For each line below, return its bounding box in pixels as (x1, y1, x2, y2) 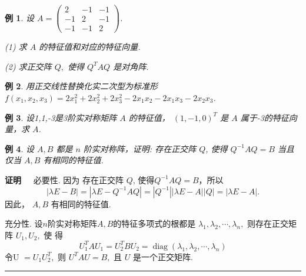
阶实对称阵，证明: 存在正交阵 (83, 142, 197, 154)
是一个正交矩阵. (132, 250, 193, 262)
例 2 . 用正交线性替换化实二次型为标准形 (5, 80, 158, 92)
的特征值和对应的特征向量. (39, 41, 141, 53)
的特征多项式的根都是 (113, 217, 196, 230)
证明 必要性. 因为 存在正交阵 (5, 173, 124, 186)
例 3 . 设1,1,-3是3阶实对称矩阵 (5, 111, 117, 123)
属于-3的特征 (240, 111, 289, 123)
